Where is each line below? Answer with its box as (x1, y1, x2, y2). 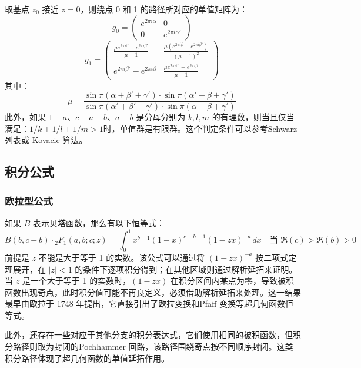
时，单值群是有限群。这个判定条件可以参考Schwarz (103, 122, 298, 134)
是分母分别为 (136, 111, 186, 123)
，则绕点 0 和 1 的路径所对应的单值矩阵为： (80, 3, 248, 15)
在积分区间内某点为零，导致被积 (170, 274, 294, 287)
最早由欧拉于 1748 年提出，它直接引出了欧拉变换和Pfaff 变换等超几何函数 (5, 297, 285, 310)
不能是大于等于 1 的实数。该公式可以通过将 (38, 251, 205, 263)
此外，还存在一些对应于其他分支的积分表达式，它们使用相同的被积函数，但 (5, 329, 293, 341)
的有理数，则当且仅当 (212, 111, 295, 123)
